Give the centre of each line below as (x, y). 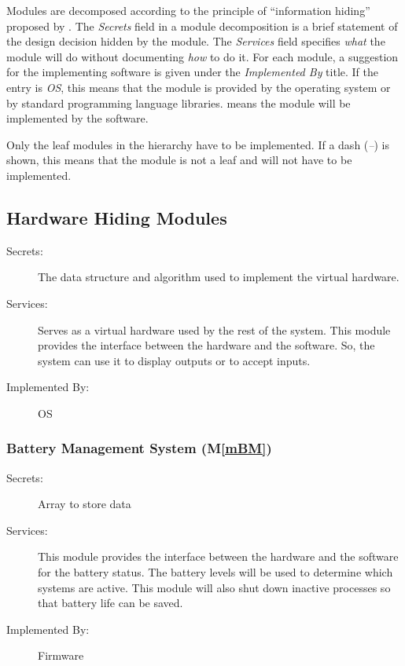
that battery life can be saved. (110, 603)
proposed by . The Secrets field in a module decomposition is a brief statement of (202, 26)
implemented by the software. (77, 118)
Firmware (61, 655)
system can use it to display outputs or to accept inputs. (174, 360)
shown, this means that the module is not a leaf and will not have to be (179, 160)
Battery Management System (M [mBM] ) (139, 448)
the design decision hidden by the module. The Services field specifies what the (196, 41)
